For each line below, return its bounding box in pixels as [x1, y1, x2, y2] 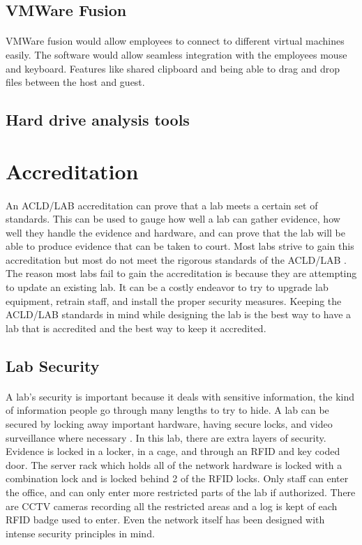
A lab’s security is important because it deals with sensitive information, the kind [6, 389, 354, 403]
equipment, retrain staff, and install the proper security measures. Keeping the [6, 293, 342, 308]
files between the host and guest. [6, 75, 145, 89]
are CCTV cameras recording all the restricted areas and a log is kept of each [6, 498, 338, 513]
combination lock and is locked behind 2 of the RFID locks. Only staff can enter [6, 471, 349, 486]
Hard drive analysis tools [6, 109, 190, 130]
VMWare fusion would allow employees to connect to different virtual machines [6, 33, 345, 48]
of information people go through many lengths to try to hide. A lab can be [6, 403, 329, 417]
